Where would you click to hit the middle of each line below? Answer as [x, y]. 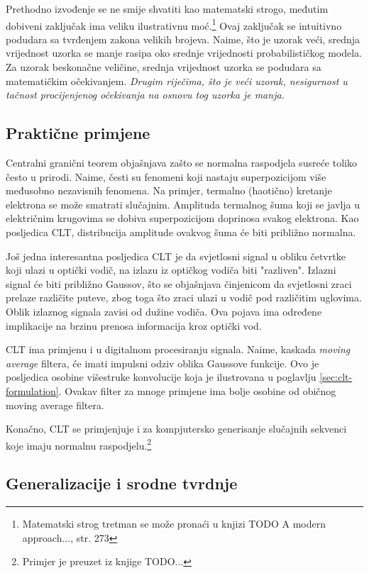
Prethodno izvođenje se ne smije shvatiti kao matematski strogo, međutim [167, 9]
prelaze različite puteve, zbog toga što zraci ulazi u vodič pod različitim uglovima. [184, 297]
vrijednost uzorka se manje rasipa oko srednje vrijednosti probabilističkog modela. [184, 53]
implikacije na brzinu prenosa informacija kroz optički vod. [134, 325]
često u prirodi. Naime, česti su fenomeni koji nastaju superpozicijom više [166, 176]
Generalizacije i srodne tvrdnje [122, 483]
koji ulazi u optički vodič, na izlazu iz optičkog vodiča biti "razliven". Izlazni [171, 270]
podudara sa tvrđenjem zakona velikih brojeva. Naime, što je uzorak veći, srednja [183, 39]
